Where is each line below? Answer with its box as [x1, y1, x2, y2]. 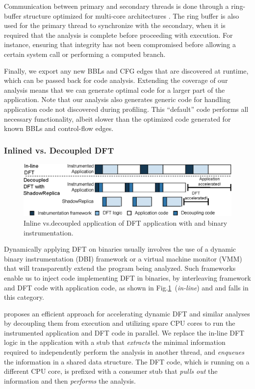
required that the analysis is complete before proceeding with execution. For [4, 29, 233, 40]
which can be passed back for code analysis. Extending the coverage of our [4, 75, 228, 85]
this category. [4, 292, 44, 302]
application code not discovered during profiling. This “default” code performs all [4, 104, 249, 114]
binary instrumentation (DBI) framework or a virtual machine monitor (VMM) [4, 253, 242, 263]
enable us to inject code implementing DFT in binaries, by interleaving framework [4, 272, 251, 283]
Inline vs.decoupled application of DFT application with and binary [24, 217, 228, 228]
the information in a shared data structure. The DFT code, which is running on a [4, 356, 250, 366]
